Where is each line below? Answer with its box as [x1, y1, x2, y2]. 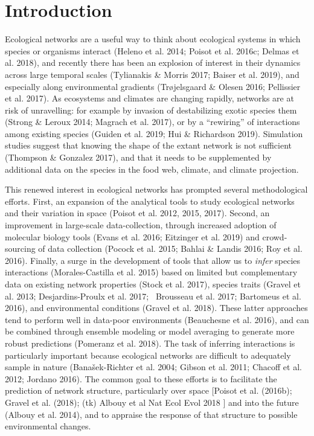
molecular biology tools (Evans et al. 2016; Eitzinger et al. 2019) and [5, 230, 260, 243]
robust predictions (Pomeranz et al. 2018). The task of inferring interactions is [5, 336, 295, 349]
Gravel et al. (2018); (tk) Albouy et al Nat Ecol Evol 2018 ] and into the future [5, 396, 299, 408]
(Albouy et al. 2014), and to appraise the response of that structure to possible [5, 408, 298, 420]
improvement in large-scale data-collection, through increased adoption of [5, 219, 277, 231]
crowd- [262, 230, 287, 243]
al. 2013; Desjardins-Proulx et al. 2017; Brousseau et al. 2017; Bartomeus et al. [5, 289, 301, 302]
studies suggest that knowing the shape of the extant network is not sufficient [5, 139, 292, 152]
